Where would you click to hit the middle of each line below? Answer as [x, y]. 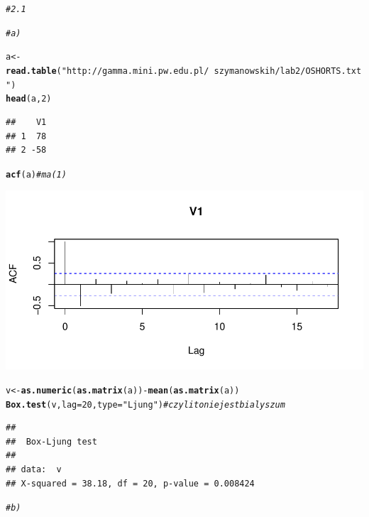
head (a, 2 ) [29, 99]
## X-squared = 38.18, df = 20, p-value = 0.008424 [130, 483]
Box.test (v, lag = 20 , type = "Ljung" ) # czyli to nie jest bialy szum [145, 404]
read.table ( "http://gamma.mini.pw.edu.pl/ [108, 71]
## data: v [34, 470]
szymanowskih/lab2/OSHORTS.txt [288, 71]
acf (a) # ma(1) [36, 174]
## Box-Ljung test [51, 441]
